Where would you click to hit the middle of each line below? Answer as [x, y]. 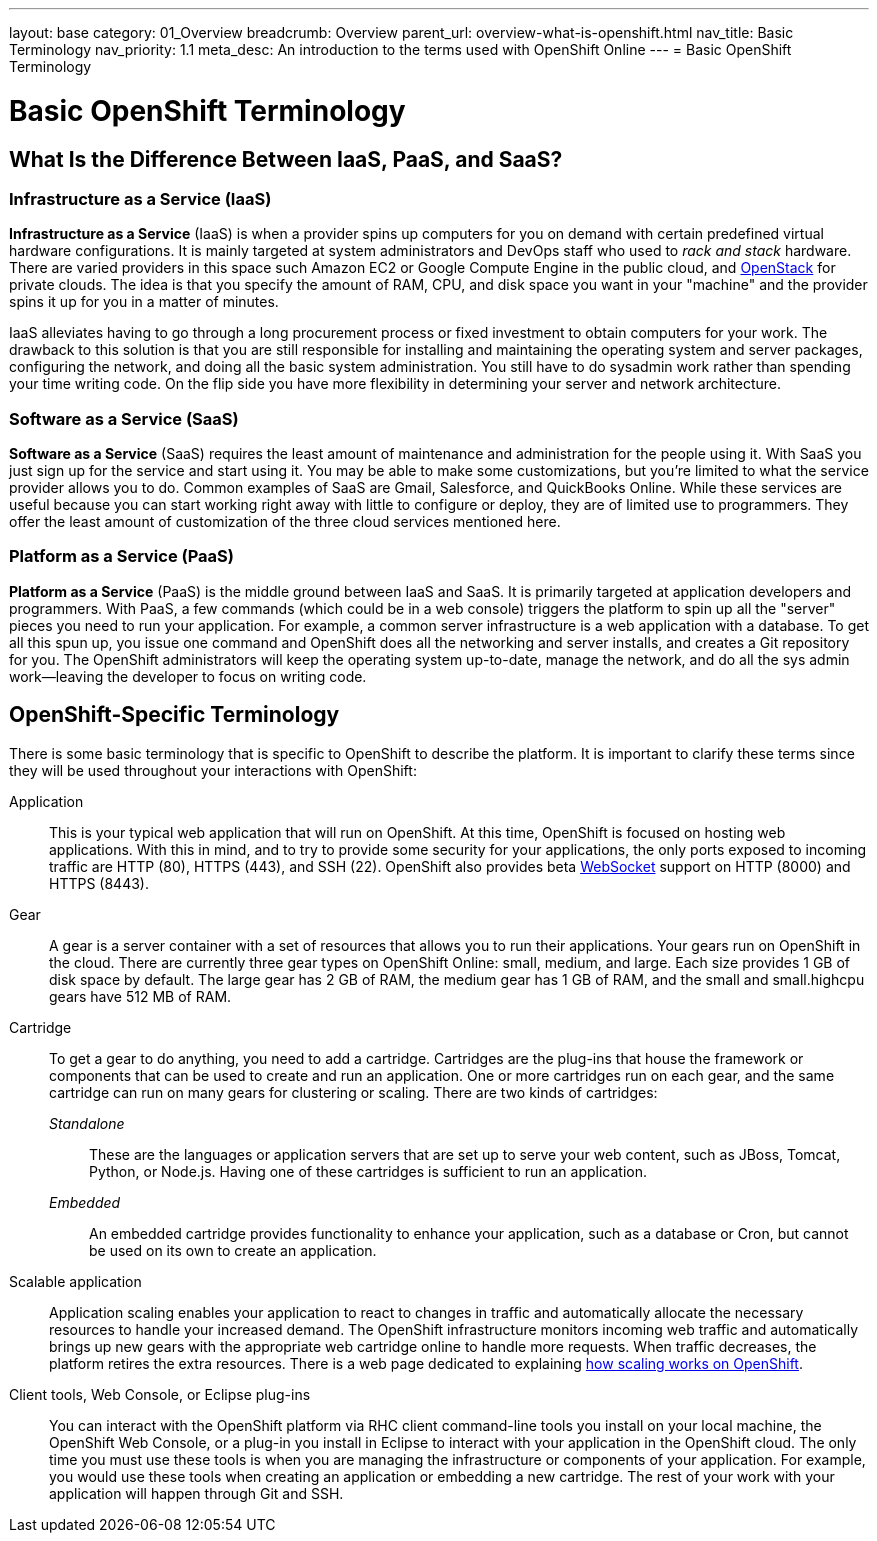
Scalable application [75, 1281]
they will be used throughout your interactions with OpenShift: [213, 770]
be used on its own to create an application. [233, 1250]
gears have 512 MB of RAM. [140, 996]
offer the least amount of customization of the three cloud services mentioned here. [285, 522]
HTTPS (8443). [99, 883]
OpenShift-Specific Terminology [174, 715]
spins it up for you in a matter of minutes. [144, 302]
